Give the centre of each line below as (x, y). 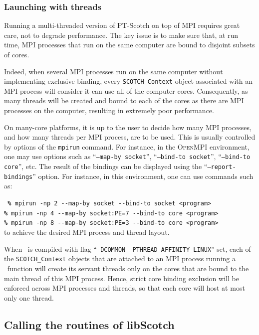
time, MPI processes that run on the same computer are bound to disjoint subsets (129, 45)
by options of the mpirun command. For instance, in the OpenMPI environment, (127, 146)
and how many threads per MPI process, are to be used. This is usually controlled (130, 137)
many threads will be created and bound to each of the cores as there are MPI (124, 100)
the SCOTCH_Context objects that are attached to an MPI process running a (120, 258)
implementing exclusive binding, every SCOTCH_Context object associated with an (128, 81)
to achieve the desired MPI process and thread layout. (87, 232)
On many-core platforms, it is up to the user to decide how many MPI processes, (128, 127)
